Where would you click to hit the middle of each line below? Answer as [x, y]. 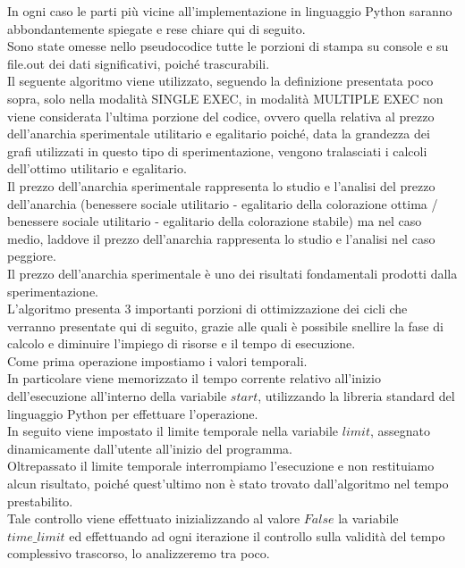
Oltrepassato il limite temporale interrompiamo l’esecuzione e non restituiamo [221, 466]
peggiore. [32, 256]
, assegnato [400, 431]
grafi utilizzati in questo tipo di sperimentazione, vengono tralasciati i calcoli [217, 150]
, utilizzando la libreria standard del [356, 396]
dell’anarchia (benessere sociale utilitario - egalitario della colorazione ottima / [223, 203]
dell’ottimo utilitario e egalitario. [97, 168]
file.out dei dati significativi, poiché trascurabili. [139, 63]
